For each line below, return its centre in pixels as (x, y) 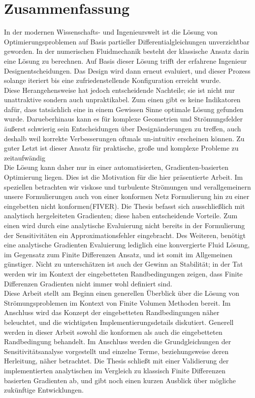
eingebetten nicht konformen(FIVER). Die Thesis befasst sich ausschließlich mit (125, 206)
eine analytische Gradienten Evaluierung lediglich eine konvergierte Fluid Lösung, (127, 245)
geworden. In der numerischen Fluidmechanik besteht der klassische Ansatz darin (127, 51)
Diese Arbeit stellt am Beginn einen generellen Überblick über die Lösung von (122, 293)
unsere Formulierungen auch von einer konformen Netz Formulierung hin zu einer (127, 196)
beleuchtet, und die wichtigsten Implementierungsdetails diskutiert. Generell (119, 322)
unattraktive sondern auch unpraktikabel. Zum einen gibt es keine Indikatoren (122, 99)
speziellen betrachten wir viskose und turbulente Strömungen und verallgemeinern (127, 186)
